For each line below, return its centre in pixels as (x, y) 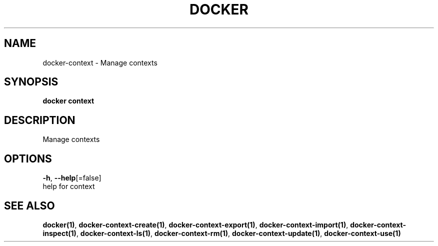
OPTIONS (28, 158)
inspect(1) (59, 233)
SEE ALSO (29, 205)
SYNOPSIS (31, 82)
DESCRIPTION (40, 120)
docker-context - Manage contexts (100, 62)
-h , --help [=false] (72, 178)
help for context (69, 186)
